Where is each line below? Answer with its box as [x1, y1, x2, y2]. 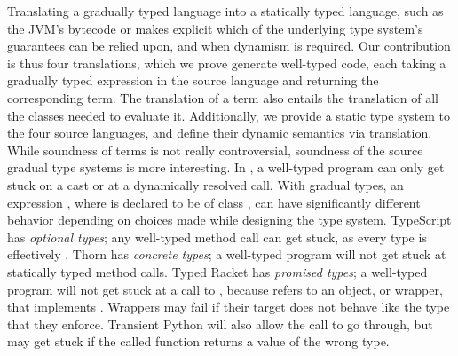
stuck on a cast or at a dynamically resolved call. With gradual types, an [7, 175, 404, 194]
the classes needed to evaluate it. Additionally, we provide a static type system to [7, 106, 450, 124]
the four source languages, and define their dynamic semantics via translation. [7, 123, 432, 142]
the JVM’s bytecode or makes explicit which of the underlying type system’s [7, 19, 423, 37]
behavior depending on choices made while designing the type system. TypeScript [7, 210, 452, 229]
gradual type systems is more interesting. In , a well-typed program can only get [7, 158, 445, 177]
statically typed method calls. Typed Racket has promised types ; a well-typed [7, 262, 428, 281]
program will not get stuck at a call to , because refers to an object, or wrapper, [7, 280, 443, 298]
